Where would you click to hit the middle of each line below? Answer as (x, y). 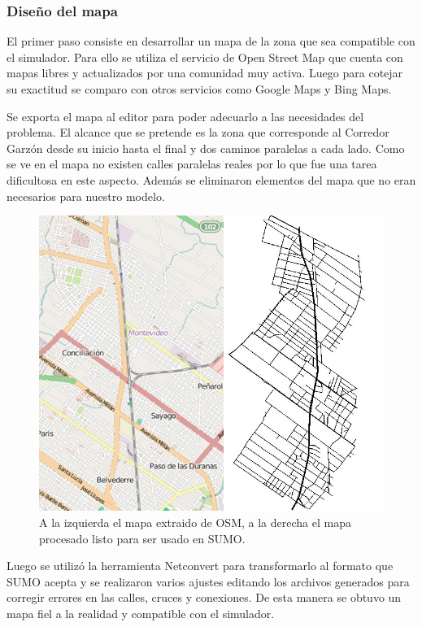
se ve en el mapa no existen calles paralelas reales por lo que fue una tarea (192, 164)
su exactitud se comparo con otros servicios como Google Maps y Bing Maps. (199, 89)
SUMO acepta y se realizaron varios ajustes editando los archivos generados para (208, 581)
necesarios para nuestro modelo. (86, 196)
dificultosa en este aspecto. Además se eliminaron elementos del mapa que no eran (211, 179)
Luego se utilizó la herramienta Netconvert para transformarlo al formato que (200, 566)
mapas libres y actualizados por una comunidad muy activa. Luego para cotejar (205, 73)
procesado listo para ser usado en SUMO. (142, 538)
